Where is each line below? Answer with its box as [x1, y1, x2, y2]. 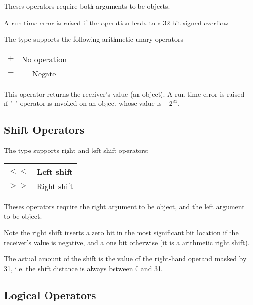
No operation [22, 53, 67, 65]
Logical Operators [4, 287, 96, 302]
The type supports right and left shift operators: [4, 145, 149, 155]
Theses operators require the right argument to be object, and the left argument [4, 201, 245, 211]
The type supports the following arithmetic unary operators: [4, 34, 185, 44]
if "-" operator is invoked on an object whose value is [4, 98, 161, 108]
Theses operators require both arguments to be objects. [4, 1, 170, 11]
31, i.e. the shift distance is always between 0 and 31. [4, 263, 163, 273]
